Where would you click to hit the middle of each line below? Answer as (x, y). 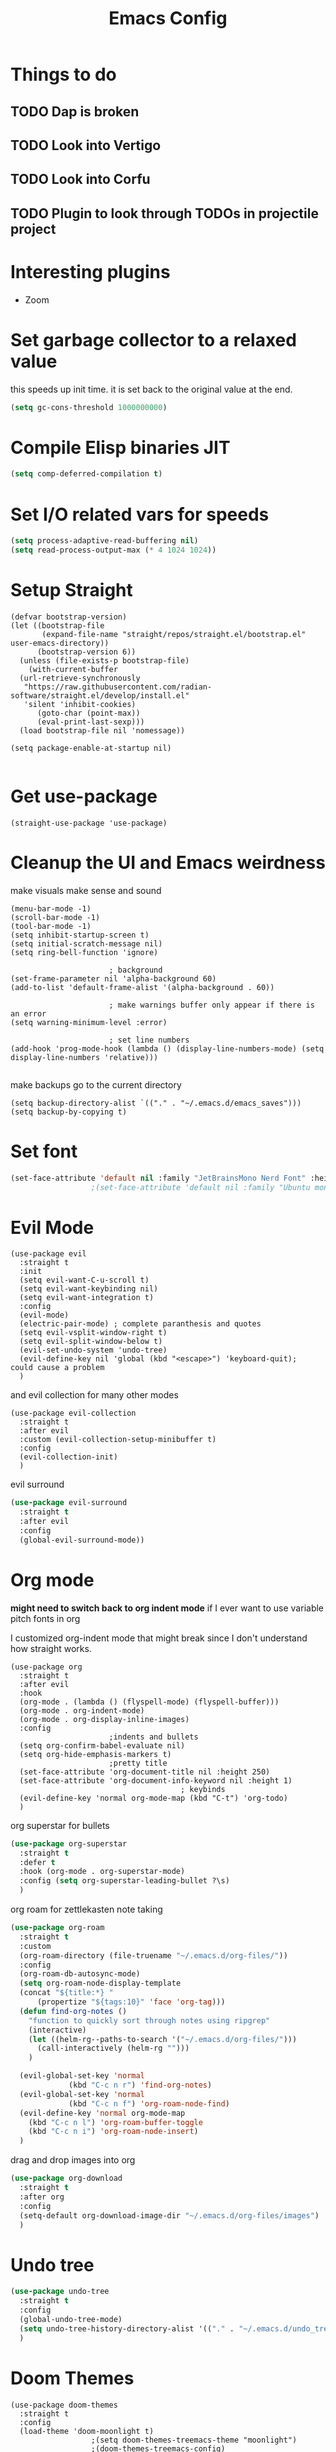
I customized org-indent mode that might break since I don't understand (159, 1638)
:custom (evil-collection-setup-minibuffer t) (118, 1440)
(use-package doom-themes (64, 2405)
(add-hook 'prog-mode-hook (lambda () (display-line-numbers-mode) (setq (167, 1048)
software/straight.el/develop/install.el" (100, 695)
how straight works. (51, 1648)
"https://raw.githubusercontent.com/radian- (118, 687)
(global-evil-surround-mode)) (82, 1540)
